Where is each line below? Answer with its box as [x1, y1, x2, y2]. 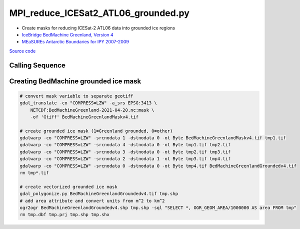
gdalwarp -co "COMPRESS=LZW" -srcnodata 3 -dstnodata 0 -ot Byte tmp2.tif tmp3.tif [19, 149, 231, 155]
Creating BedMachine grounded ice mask [9, 77, 141, 85]
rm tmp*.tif [19, 170, 49, 176]
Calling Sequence [9, 61, 66, 69]
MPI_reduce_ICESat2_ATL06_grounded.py [9, 7, 190, 18]
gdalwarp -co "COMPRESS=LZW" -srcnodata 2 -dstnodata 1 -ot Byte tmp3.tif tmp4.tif [19, 156, 231, 162]
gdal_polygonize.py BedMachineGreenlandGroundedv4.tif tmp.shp [19, 191, 178, 197]
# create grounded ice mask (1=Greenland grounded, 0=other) [19, 128, 173, 134]
